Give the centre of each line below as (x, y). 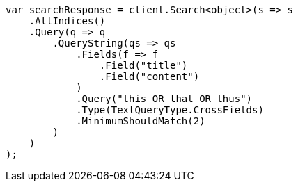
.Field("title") (143, 65)
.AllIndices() (67, 21)
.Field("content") (149, 76)
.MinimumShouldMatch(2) (141, 121)
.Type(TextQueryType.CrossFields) (170, 110)
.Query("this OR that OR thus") (164, 99)
